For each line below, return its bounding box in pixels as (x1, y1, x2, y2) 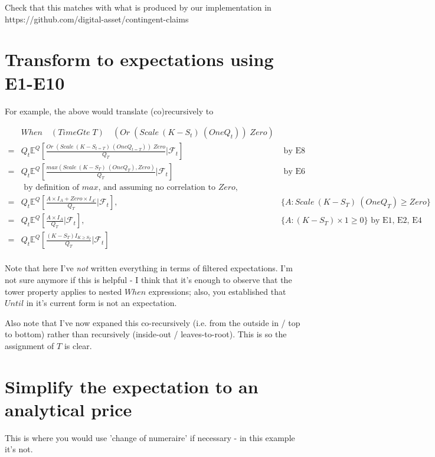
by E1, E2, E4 (371, 216, 422, 225)
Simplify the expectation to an (5, 374, 259, 398)
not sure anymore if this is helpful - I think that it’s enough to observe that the (5, 273, 292, 285)
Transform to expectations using (5, 47, 274, 71)
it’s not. (5, 443, 33, 455)
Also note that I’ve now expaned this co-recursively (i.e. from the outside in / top (5, 316, 300, 328)
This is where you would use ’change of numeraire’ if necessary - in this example (5, 431, 295, 443)
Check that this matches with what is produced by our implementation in (5, 1, 272, 13)
